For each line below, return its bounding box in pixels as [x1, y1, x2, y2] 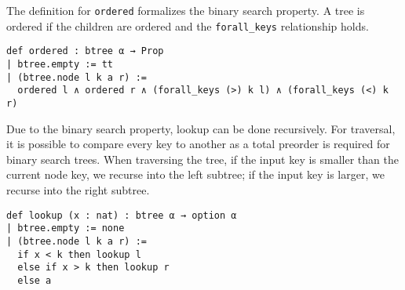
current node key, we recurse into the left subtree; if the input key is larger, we [6, 166, 385, 183]
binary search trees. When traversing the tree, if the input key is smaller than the [6, 150, 399, 167]
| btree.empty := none [6, 223, 125, 234]
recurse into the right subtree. [6, 181, 150, 198]
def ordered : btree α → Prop [6, 45, 164, 57]
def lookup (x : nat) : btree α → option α [6, 209, 237, 221]
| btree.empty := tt [6, 58, 114, 70]
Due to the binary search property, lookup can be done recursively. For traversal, [6, 120, 396, 136]
